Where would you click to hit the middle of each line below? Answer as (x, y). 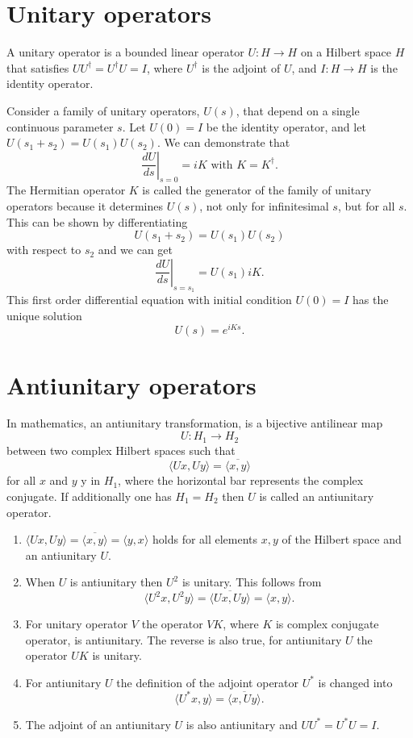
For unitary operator (77, 624)
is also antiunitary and (242, 724)
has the (371, 300)
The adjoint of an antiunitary (98, 724)
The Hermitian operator (66, 190)
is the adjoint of (241, 67)
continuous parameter (60, 126)
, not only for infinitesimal (264, 206)
